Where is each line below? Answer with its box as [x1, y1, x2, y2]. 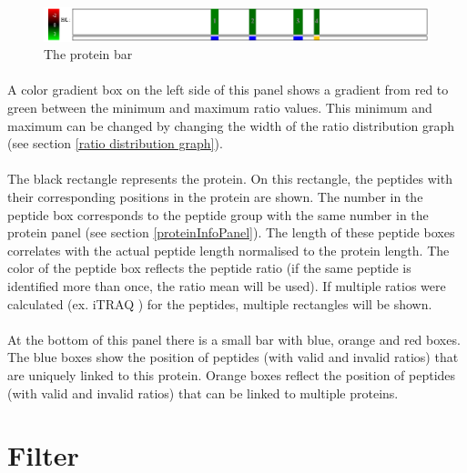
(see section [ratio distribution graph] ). [7, 134, 223, 153]
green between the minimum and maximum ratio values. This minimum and [7, 98, 432, 117]
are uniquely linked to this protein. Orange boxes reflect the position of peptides [7, 365, 456, 384]
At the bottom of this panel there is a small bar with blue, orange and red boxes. [7, 329, 461, 348]
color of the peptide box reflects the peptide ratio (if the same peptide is [7, 258, 411, 277]
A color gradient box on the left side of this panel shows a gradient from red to [7, 80, 449, 99]
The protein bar [44, 45, 133, 64]
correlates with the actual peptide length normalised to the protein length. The [7, 240, 450, 259]
